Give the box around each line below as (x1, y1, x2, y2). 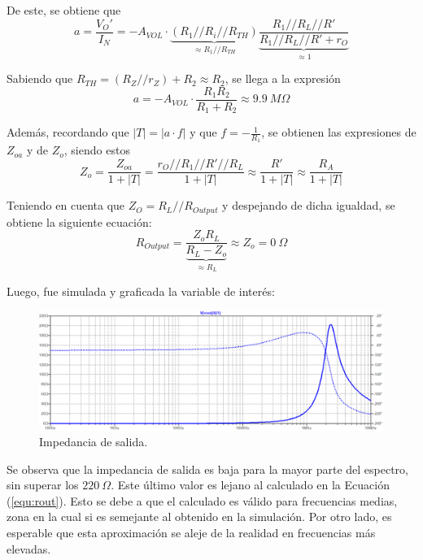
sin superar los (7, 476, 79, 493)
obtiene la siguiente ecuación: (7, 213, 152, 230)
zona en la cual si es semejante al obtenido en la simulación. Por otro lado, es (7, 508, 392, 525)
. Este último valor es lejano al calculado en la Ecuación (111, 476, 390, 493)
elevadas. (7, 540, 51, 557)
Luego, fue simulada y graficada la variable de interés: (7, 282, 275, 299)
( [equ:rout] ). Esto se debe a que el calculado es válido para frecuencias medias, (7, 492, 398, 509)
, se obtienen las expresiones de (261, 124, 416, 141)
